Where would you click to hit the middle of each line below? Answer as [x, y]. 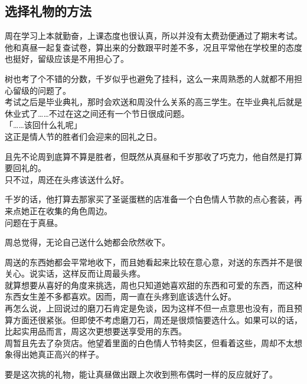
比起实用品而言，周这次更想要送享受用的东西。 [96, 331]
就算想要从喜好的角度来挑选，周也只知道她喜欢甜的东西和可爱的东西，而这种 [153, 285]
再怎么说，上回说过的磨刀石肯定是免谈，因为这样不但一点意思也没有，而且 [149, 308]
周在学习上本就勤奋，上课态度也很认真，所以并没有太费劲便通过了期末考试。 [153, 36]
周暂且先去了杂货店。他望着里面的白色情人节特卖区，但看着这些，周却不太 [149, 342]
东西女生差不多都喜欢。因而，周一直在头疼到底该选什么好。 [120, 296]
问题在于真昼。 [34, 222]
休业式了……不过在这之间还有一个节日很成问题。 [97, 113]
